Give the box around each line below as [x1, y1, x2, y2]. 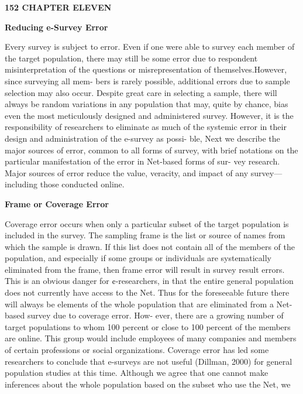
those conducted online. [40, 178, 125, 190]
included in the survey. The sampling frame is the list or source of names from [5, 229, 285, 241]
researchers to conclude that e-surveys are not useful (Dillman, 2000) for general [5, 355, 292, 367]
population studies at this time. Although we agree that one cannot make [5, 366, 268, 379]
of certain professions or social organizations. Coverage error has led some [5, 344, 269, 356]
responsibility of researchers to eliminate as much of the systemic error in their [5, 121, 287, 133]
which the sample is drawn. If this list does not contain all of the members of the [5, 240, 295, 252]
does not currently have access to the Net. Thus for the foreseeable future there [5, 286, 290, 299]
